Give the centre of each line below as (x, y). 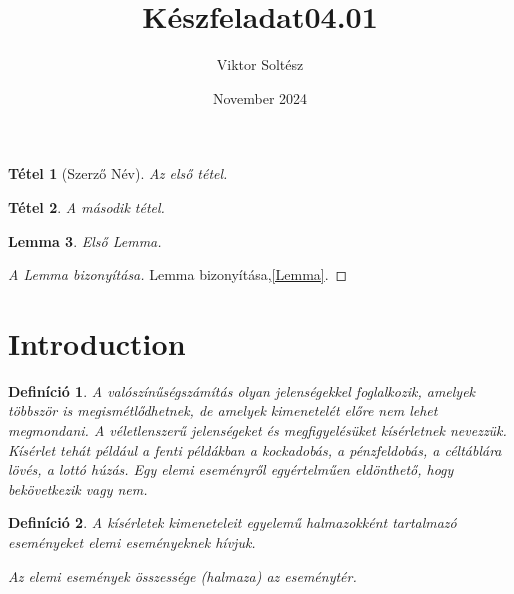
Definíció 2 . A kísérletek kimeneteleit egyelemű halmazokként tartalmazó (232, 522)
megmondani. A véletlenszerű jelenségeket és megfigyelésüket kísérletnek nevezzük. (257, 430)
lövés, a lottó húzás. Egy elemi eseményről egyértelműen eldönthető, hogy (231, 469)
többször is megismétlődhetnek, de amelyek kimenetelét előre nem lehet (223, 410)
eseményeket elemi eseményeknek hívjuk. (132, 541)
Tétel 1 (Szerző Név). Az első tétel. (118, 173)
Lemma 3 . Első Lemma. (85, 240)
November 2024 (260, 97)
